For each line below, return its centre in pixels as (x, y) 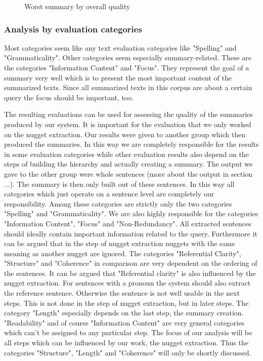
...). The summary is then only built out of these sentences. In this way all (119, 184)
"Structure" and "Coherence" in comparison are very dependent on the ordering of (131, 263)
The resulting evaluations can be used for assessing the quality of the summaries (128, 114)
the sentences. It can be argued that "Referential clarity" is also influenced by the (130, 273)
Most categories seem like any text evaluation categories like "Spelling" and (120, 47)
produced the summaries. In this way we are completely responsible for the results (131, 144)
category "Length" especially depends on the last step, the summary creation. (124, 313)
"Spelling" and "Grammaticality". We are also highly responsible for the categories (131, 213)
